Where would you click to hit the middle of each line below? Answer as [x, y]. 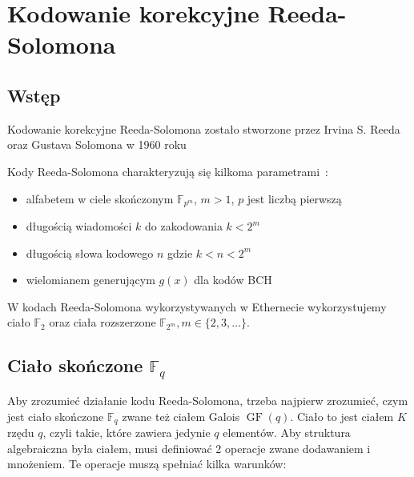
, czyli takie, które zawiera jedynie [127, 432]
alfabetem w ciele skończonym [100, 198]
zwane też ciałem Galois [181, 416]
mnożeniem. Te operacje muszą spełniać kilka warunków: [147, 464]
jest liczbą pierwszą [294, 198]
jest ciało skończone [56, 416]
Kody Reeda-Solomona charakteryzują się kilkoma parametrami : [168, 171]
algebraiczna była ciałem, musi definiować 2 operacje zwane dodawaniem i [189, 448]
